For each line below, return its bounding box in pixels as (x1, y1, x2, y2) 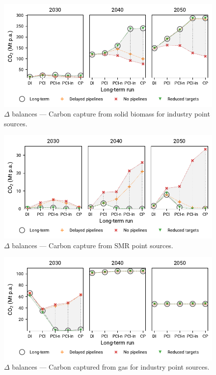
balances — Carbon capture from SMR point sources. (12, 240, 173, 250)
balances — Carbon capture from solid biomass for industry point (12, 109, 210, 119)
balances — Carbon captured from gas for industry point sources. (12, 362, 210, 372)
